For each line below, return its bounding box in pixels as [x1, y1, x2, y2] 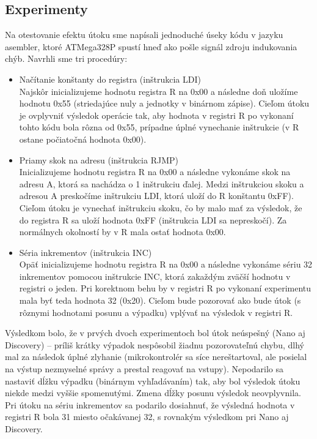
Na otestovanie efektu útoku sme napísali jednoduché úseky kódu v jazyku [5, 28, 283, 41]
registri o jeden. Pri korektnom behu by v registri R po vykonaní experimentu [19, 282, 312, 295]
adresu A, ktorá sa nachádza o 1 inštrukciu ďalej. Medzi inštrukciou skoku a [19, 177, 304, 190]
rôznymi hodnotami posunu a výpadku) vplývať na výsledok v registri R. [19, 306, 293, 318]
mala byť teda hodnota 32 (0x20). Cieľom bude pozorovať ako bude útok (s [19, 294, 301, 307]
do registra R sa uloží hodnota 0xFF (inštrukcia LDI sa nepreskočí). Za [19, 213, 287, 226]
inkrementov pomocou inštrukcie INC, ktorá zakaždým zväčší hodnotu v [19, 269, 291, 282]
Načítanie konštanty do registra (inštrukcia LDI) [19, 72, 201, 85]
